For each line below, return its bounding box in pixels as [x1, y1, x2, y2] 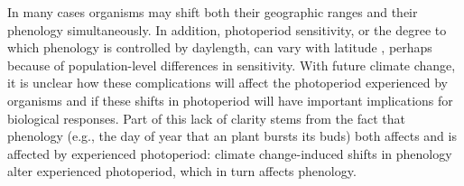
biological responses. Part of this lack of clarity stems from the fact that [7, 108, 406, 127]
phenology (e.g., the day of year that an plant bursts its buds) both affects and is [7, 126, 457, 145]
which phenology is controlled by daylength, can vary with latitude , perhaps [7, 38, 432, 57]
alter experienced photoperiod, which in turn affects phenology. [7, 162, 357, 181]
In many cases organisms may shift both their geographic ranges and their [7, 3, 418, 21]
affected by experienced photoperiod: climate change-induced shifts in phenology [7, 144, 452, 163]
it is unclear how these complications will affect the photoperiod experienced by [7, 73, 448, 92]
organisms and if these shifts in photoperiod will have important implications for [7, 90, 453, 109]
